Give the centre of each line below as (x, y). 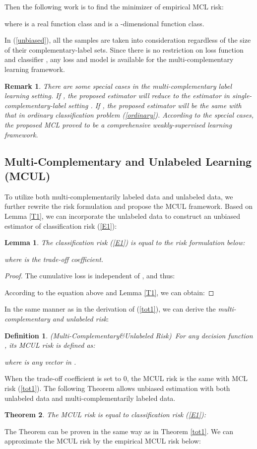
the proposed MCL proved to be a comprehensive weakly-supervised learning (118, 124)
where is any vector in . (40, 361)
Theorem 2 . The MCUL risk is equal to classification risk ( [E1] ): (105, 415)
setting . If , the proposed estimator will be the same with (155, 105)
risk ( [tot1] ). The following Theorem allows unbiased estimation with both (117, 388)
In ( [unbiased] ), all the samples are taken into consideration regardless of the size (128, 40)
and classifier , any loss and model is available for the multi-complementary (119, 59)
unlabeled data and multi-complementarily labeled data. (90, 398)
